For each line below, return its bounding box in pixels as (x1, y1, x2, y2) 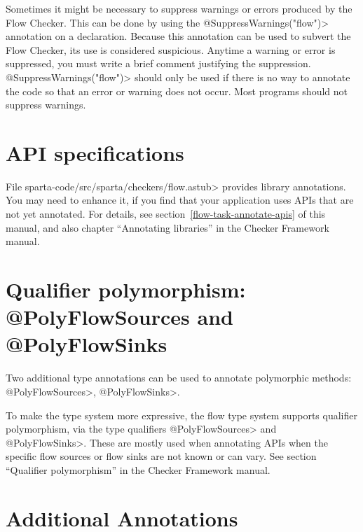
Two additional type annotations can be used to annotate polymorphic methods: (6, 370, 352, 385)
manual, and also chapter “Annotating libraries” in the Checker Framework (6, 220, 329, 234)
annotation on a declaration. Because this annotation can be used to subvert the (6, 29, 351, 43)
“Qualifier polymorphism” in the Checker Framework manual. (6, 462, 270, 477)
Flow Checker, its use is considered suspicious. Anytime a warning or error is (6, 42, 336, 57)
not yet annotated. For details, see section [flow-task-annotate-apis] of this (6, 206, 326, 221)
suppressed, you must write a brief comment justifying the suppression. (6, 56, 311, 71)
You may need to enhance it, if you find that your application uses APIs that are (6, 192, 354, 207)
